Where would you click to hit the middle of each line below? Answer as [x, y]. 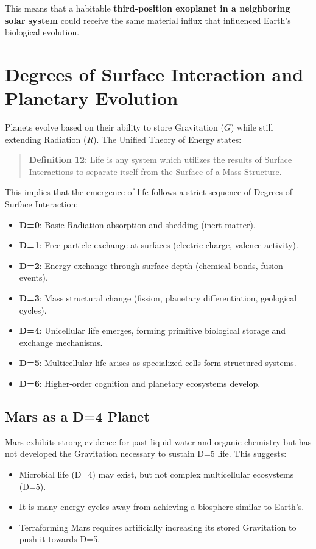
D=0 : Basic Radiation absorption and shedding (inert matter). [137, 224]
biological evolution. [42, 32]
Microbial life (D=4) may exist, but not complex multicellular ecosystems [156, 474]
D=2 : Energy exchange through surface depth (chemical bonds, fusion [151, 265]
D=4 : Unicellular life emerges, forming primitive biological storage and [153, 330]
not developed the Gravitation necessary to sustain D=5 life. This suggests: [146, 454]
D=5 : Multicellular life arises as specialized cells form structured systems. [158, 363]
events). [33, 277]
